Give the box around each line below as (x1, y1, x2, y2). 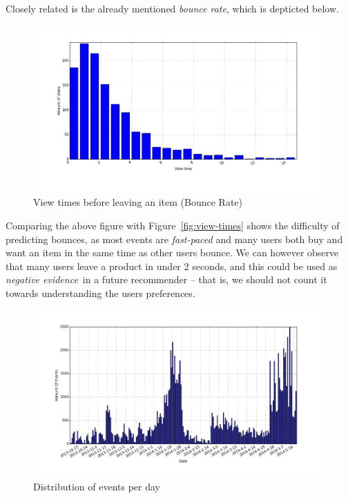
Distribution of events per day (33, 479, 161, 494)
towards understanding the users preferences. (6, 285, 195, 300)
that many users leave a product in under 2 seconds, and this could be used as (6, 258, 338, 273)
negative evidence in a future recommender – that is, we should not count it (6, 272, 327, 287)
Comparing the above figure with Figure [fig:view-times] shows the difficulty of (6, 218, 340, 232)
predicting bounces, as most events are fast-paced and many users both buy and (6, 231, 343, 246)
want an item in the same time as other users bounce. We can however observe (6, 245, 339, 260)
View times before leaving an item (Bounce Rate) (33, 195, 243, 209)
